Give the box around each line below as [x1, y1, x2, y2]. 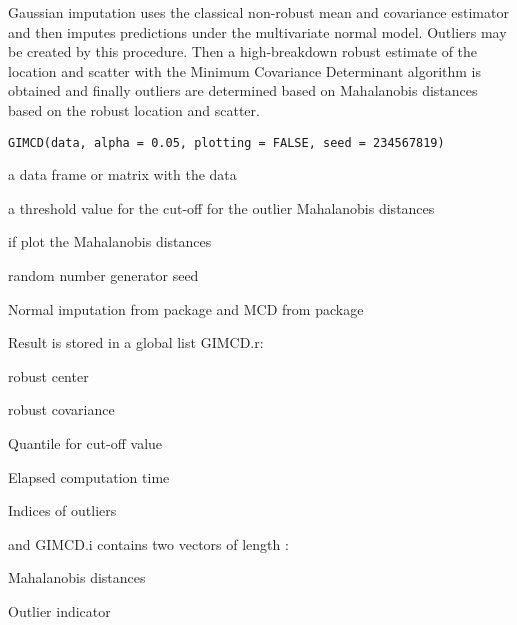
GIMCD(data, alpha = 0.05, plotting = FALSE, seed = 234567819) [8, 135, 445, 150]
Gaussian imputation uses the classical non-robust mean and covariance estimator [8, 2, 509, 22]
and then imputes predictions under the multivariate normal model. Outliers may [8, 21, 507, 42]
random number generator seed [8, 265, 199, 285]
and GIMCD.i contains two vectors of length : [8, 533, 289, 554]
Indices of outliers [8, 500, 117, 521]
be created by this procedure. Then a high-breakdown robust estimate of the [8, 41, 478, 62]
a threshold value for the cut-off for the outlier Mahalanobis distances [8, 197, 435, 218]
